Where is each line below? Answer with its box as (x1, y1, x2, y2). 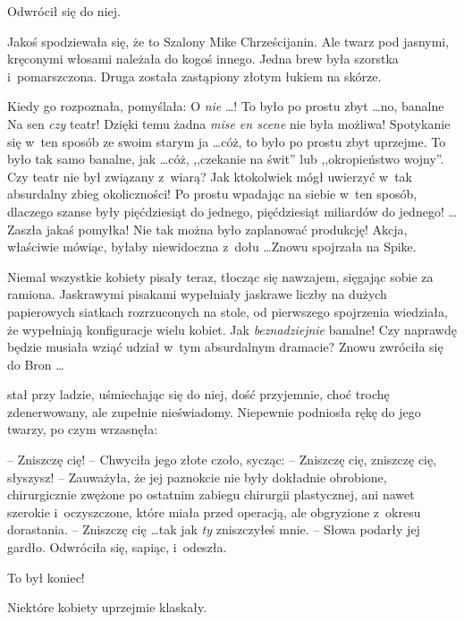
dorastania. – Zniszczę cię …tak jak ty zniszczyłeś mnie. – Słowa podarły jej (7, 520, 420, 539)
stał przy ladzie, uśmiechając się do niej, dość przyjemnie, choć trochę (7, 385, 390, 404)
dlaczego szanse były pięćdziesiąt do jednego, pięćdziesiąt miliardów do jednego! (7, 201, 444, 220)
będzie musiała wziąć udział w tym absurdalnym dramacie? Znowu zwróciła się (7, 337, 443, 356)
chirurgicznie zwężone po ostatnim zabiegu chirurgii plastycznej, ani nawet (7, 485, 415, 504)
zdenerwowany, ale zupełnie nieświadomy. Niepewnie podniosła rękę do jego (7, 402, 421, 421)
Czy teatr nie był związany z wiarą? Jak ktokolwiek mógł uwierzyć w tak (7, 166, 412, 185)
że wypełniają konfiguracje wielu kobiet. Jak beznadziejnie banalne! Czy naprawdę (7, 320, 457, 338)
